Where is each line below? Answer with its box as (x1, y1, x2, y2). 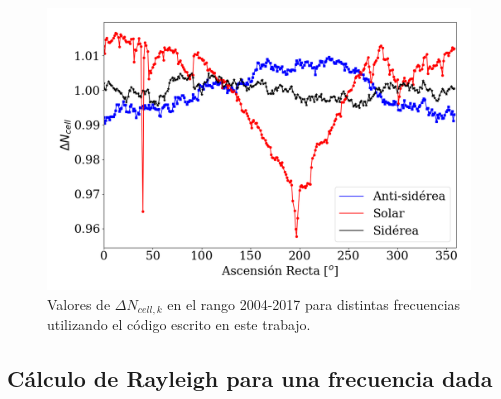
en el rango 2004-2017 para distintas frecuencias (167, 293, 461, 314)
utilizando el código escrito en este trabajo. (47, 314, 311, 335)
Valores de (47, 293, 111, 314)
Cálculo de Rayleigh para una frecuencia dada (7, 363, 493, 394)
